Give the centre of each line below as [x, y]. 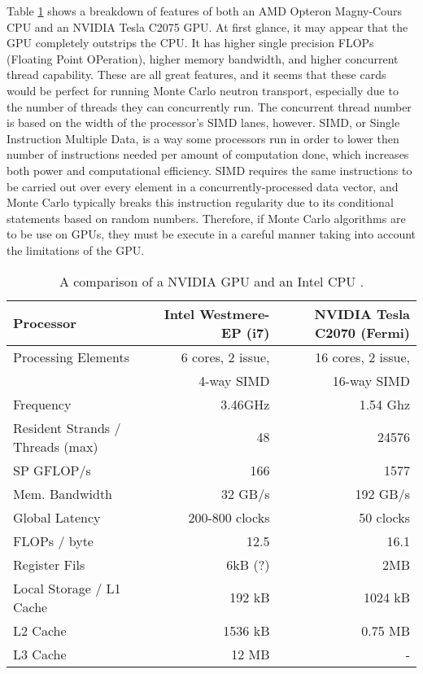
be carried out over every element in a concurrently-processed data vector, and [203, 186]
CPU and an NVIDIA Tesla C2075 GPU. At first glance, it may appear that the [207, 26]
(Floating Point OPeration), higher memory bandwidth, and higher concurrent [203, 58]
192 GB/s [382, 493]
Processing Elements [71, 357]
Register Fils [49, 564]
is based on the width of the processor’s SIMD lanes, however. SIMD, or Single [203, 123]
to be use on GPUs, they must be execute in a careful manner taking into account [211, 234]
